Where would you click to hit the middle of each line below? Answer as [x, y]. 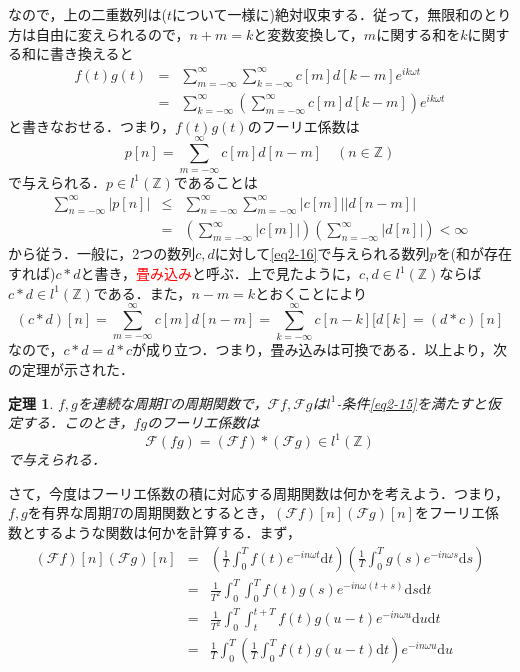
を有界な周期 [69, 512]
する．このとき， [77, 422]
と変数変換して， [308, 33]
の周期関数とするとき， [196, 512]
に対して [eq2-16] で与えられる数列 [322, 253]
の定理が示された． [71, 368]
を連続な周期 [119, 402]
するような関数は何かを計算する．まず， [168, 532]
